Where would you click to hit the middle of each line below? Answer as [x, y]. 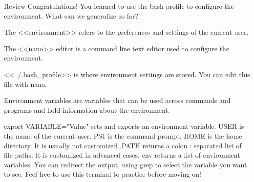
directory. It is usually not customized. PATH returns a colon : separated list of [123, 145]
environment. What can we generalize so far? [71, 15]
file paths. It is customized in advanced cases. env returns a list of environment [122, 155]
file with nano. [25, 84]
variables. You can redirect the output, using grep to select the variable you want [126, 164]
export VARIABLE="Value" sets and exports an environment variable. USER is [124, 126]
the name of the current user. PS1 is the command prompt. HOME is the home [123, 135]
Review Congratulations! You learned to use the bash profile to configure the [119, 6]
